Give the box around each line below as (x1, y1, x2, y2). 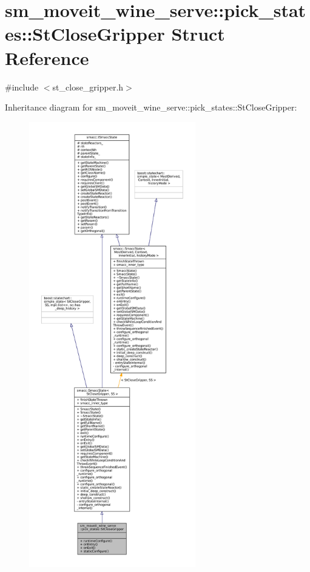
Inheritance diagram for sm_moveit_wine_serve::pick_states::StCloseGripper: (5, 101, 297, 114)
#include (5, 80, 39, 93)
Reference (5, 45, 89, 70)
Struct (171, 21, 225, 46)
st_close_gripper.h (52, 80, 124, 93)
